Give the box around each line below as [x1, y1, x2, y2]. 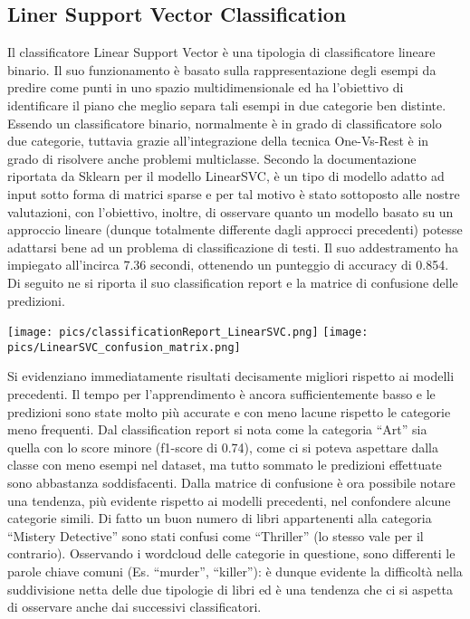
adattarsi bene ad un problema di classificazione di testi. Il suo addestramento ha [7, 237, 458, 256]
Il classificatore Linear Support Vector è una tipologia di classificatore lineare [7, 43, 436, 62]
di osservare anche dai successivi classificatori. [7, 597, 262, 616]
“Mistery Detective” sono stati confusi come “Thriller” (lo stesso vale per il [7, 526, 424, 545]
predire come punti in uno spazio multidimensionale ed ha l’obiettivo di [7, 78, 404, 97]
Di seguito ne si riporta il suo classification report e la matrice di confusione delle [7, 272, 458, 291]
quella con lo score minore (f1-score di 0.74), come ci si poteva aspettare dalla [7, 437, 439, 456]
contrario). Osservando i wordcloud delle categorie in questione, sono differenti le [7, 544, 456, 563]
